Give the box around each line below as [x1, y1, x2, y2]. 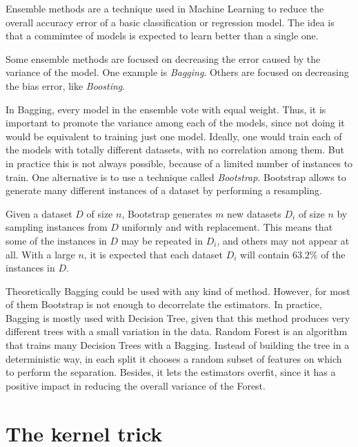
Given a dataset [6, 206, 72, 220]
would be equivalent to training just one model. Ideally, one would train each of [6, 129, 342, 143]
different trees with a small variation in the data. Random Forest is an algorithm [6, 324, 348, 339]
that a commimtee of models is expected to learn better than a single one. [6, 28, 319, 43]
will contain [240, 247, 290, 261]
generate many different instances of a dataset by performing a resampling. [6, 183, 322, 198]
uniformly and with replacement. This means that [121, 220, 333, 234]
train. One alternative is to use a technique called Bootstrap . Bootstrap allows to [6, 169, 346, 184]
